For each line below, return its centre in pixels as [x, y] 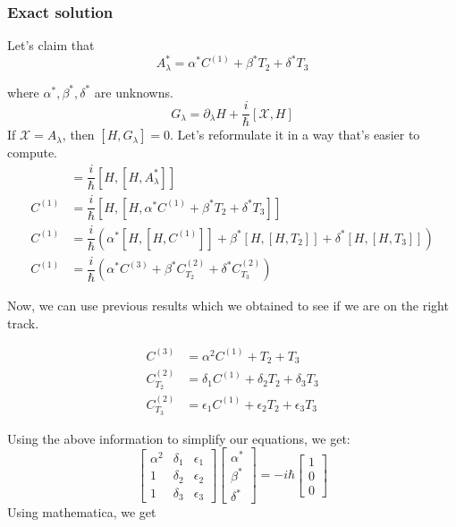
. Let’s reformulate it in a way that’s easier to [295, 135]
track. [23, 323]
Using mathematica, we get [82, 512]
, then [78, 135]
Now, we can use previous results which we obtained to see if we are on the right [228, 306]
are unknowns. [134, 92]
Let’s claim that [51, 45]
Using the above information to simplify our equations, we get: [179, 438]
